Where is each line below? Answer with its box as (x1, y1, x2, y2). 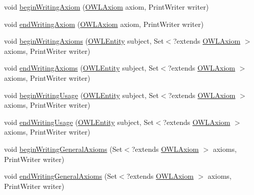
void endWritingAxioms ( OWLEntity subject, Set (4, 62, 159, 73)
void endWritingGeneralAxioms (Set (4, 171, 117, 181)
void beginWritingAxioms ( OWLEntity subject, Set (4, 36, 164, 46)
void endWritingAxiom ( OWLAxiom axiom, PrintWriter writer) (4, 18, 204, 29)
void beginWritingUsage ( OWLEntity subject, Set (4, 89, 159, 100)
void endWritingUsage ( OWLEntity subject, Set (4, 116, 154, 127)
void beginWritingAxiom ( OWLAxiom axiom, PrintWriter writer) (4, 2, 209, 12)
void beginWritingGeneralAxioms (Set (4, 143, 123, 154)
